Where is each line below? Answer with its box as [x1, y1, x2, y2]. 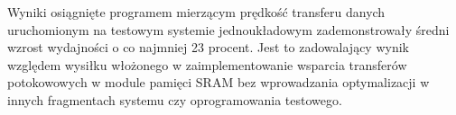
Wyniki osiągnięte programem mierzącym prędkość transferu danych [7, 3, 386, 21]
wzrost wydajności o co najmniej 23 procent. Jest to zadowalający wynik [7, 38, 409, 57]
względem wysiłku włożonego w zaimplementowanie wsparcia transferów [7, 55, 407, 74]
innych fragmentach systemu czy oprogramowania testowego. [7, 90, 342, 109]
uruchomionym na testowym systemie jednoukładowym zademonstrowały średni [7, 20, 450, 39]
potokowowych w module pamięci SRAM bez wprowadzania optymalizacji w [7, 73, 430, 92]
